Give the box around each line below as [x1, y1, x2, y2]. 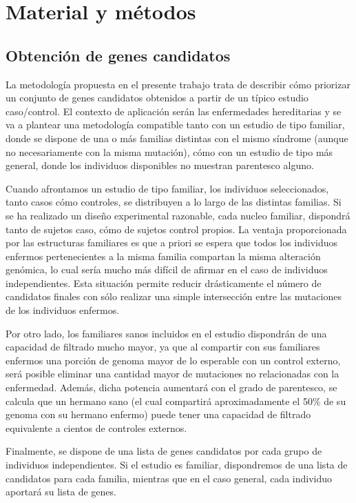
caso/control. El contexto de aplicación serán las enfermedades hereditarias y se [6, 103, 342, 118]
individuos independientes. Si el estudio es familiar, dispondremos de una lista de [6, 457, 348, 472]
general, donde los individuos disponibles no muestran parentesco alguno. [6, 158, 314, 172]
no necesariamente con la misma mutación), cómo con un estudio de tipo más [6, 144, 333, 159]
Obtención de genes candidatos [6, 44, 231, 66]
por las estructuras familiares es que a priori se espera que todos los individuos [6, 235, 338, 250]
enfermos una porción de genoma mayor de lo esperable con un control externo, [6, 353, 341, 367]
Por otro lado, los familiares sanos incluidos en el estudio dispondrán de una [6, 326, 327, 340]
